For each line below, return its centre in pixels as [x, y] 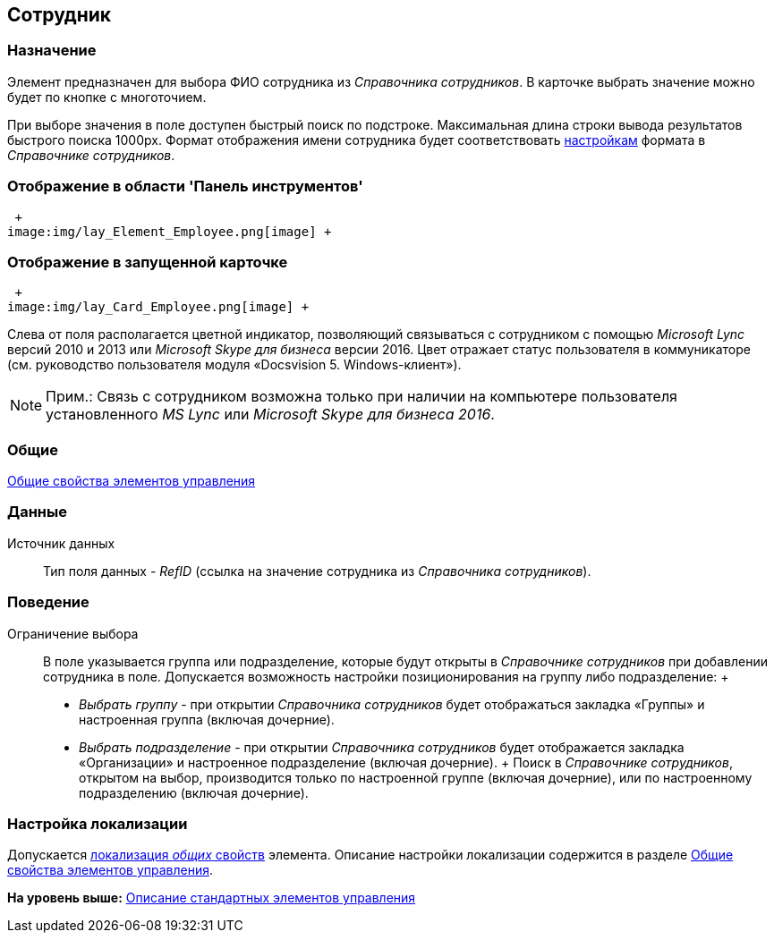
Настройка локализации [98, 823]
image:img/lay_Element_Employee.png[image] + [170, 231]
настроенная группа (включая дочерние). [207, 719]
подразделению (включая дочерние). [194, 792]
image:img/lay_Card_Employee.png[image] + [158, 307]
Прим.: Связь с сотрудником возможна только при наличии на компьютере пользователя [361, 397]
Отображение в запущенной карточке [148, 262]
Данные [37, 512]
